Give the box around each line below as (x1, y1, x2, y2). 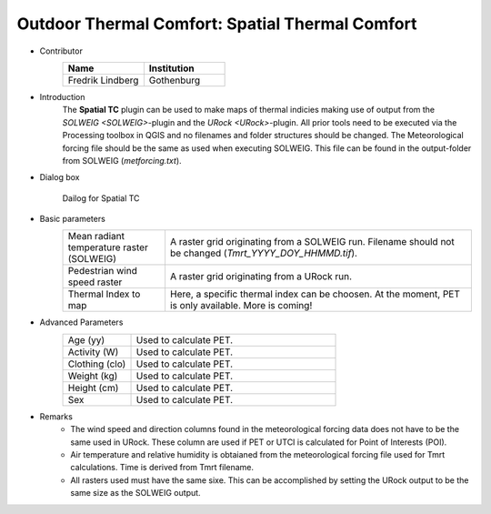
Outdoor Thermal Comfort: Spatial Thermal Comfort (16, 14, 417, 34)
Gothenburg (148, 74, 201, 86)
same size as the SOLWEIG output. (70, 488, 201, 499)
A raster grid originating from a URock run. (169, 270, 353, 283)
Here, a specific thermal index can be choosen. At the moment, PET (169, 287, 461, 300)
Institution (148, 62, 195, 75)
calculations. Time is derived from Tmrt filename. (70, 462, 255, 473)
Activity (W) (67, 346, 119, 358)
